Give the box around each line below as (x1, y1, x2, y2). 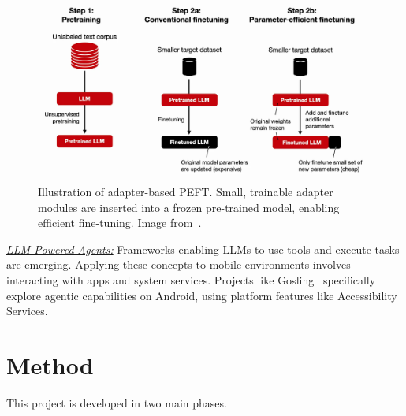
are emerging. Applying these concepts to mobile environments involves (6, 256, 351, 273)
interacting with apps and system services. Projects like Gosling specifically (6, 272, 376, 288)
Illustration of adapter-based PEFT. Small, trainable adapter (38, 184, 333, 200)
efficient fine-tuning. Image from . (38, 214, 202, 231)
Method (6, 349, 94, 381)
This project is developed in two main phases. (6, 394, 227, 410)
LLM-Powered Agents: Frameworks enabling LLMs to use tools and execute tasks (6, 240, 400, 257)
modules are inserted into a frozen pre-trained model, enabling (38, 199, 340, 215)
